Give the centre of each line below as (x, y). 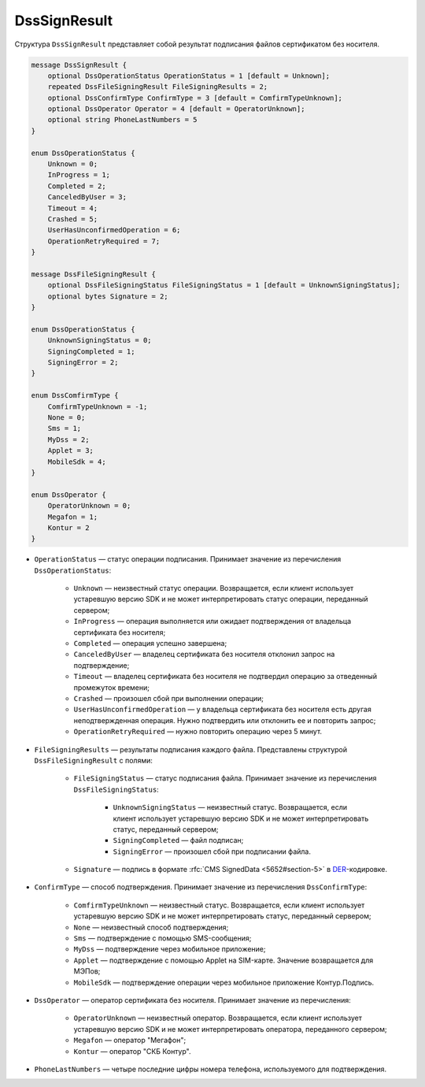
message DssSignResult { (79, 65)
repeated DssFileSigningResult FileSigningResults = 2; (158, 87)
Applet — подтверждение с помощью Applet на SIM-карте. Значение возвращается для (224, 960)
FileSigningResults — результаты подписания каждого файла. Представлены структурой (191, 749)
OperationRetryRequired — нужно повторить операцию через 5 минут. (198, 732)
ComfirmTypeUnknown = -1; (98, 406)
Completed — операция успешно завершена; (150, 644)
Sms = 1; (65, 428)
